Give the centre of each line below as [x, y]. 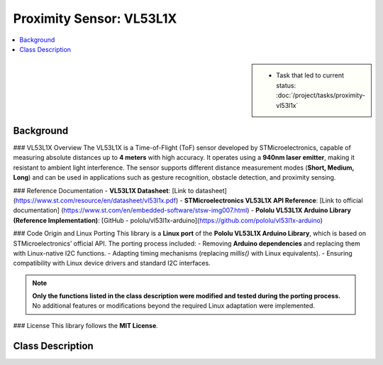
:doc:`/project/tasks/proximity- [321, 95]
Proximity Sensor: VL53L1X [95, 18]
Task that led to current [310, 75]
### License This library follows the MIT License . [86, 325]
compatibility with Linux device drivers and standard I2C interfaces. [112, 263]
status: [286, 85]
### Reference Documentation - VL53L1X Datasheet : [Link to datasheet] [120, 190]
